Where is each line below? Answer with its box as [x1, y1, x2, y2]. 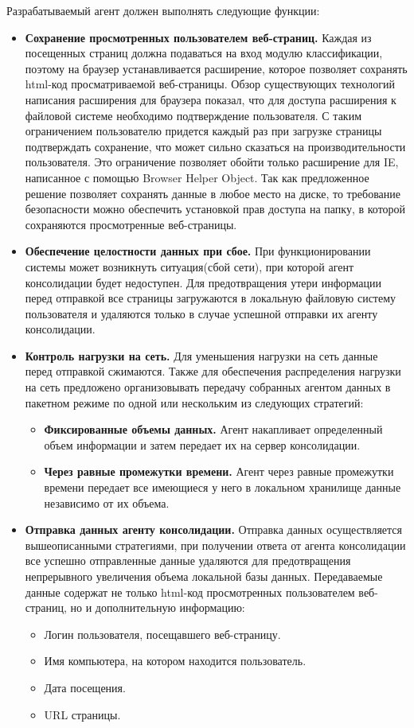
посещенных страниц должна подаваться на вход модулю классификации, [25, 45, 383, 61]
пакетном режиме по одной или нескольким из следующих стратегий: [25, 394, 364, 411]
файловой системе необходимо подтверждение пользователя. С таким [25, 107, 362, 123]
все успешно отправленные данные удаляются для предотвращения [25, 552, 351, 569]
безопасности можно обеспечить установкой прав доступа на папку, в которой [25, 200, 406, 217]
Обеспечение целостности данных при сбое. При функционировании [25, 243, 371, 259]
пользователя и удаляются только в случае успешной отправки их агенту [25, 305, 378, 321]
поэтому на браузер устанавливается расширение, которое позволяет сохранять [25, 60, 408, 76]
